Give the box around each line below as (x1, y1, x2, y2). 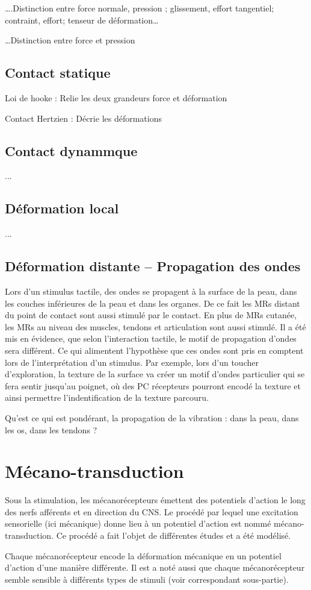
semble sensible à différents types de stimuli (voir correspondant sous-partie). (5, 573, 289, 585)
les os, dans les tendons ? (5, 423, 97, 436)
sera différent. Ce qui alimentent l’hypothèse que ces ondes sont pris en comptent (5, 344, 304, 356)
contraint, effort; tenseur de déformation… (5, 13, 159, 26)
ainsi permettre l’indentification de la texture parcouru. (5, 391, 209, 404)
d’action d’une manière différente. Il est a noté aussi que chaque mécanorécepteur (5, 561, 305, 574)
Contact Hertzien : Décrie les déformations (5, 111, 162, 124)
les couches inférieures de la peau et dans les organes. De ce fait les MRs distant (5, 297, 300, 309)
